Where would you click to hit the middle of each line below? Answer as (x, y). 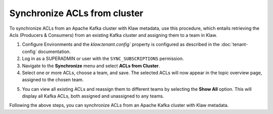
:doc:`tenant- (234, 44)
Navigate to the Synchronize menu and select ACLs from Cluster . (91, 66)
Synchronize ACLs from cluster (76, 13)
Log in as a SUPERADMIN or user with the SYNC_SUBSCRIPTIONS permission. (103, 59)
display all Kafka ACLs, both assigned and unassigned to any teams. (93, 96)
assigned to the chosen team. (53, 80)
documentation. (54, 51)
